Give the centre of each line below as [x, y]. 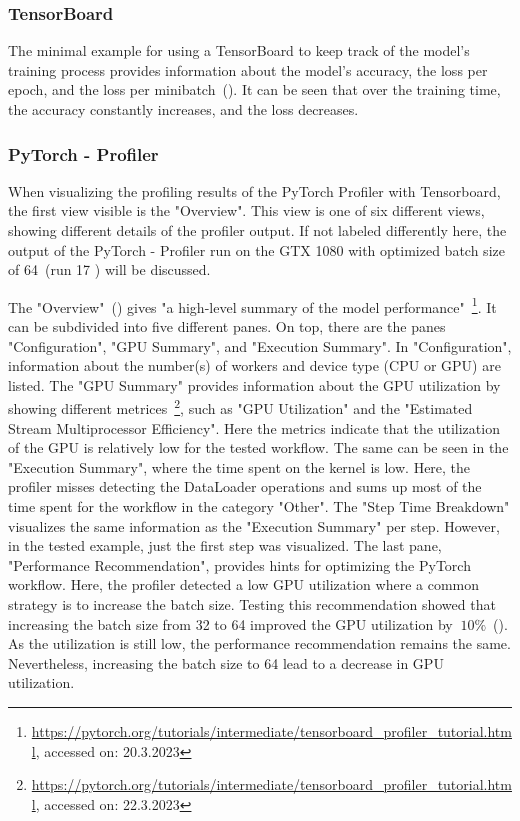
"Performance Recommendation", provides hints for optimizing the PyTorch [239, 564]
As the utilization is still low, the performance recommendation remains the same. [259, 643]
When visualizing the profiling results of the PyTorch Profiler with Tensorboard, [254, 190]
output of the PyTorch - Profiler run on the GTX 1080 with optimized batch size [256, 249]
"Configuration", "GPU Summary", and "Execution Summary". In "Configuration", [260, 345]
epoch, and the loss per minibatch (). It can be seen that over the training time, [254, 89]
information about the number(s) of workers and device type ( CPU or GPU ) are [254, 365]
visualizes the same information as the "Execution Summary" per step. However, [254, 525]
